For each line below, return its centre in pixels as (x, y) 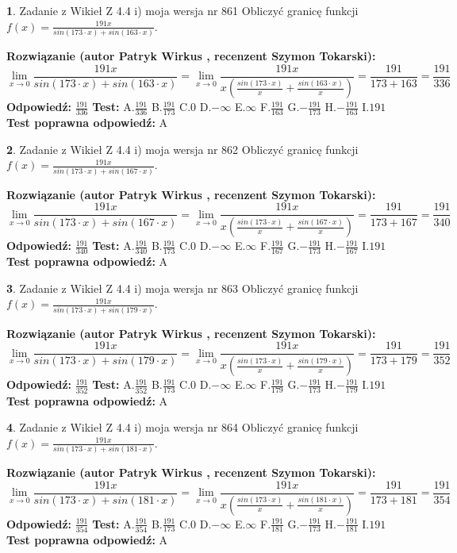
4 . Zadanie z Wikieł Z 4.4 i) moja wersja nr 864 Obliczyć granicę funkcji (182, 427)
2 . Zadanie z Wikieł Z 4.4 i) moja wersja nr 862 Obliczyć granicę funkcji (182, 149)
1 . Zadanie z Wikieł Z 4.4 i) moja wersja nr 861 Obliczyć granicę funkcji (182, 10)
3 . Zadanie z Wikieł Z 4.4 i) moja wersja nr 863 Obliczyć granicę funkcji (182, 288)
